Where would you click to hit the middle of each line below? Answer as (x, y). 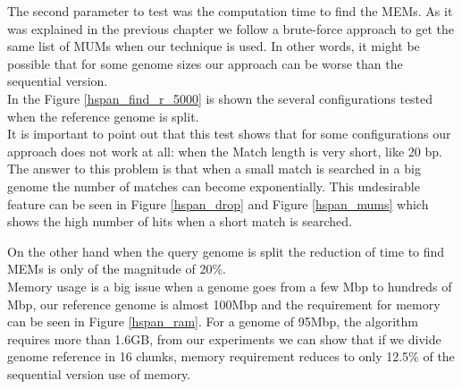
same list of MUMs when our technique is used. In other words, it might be (214, 46)
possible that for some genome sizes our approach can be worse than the (205, 63)
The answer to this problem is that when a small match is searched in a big (214, 169)
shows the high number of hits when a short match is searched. (180, 221)
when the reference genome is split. (103, 116)
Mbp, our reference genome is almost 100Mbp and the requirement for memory (224, 304)
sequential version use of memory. (99, 373)
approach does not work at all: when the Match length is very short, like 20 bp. (225, 151)
